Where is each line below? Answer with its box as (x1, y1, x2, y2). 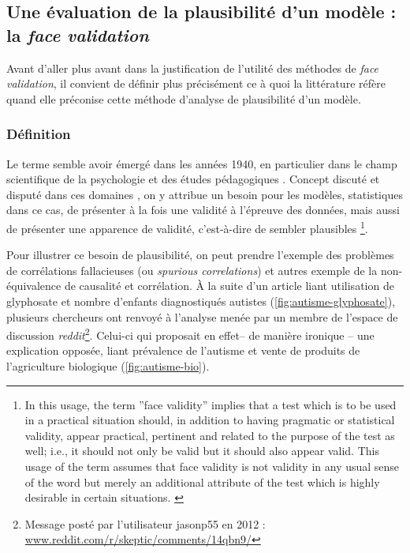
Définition (6, 124, 71, 144)
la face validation (6, 22, 149, 47)
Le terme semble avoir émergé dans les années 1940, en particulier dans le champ (6, 155, 397, 171)
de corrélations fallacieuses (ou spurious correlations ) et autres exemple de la (6, 261, 378, 278)
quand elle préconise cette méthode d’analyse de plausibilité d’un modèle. (6, 90, 361, 107)
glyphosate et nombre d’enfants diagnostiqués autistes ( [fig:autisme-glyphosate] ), (6, 293, 396, 309)
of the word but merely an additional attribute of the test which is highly (24, 473, 380, 490)
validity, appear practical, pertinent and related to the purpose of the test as (24, 427, 395, 443)
